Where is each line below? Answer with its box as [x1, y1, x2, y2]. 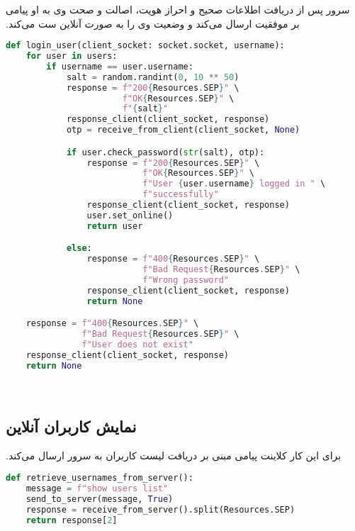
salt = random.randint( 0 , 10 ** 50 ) [66, 72, 240, 82]
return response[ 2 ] [26, 515, 118, 525]
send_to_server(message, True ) [26, 493, 174, 504]
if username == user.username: [46, 61, 193, 72]
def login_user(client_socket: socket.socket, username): [6, 40, 285, 51]
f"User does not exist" [81, 340, 193, 350]
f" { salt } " [122, 104, 169, 114]
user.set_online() [86, 210, 174, 220]
